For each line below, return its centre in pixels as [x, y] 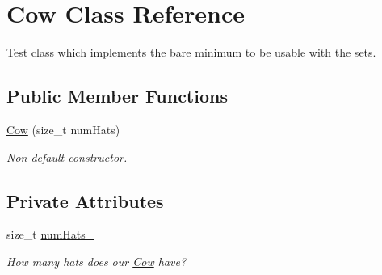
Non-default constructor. [67, 157]
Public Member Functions [117, 96]
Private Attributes [85, 200]
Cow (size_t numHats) [63, 129]
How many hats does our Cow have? [97, 261]
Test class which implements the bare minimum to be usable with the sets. [191, 52]
